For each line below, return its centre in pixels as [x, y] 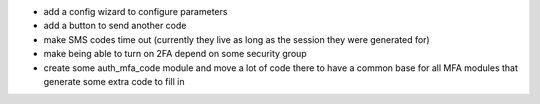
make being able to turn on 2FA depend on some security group [175, 54]
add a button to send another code [115, 26]
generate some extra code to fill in [114, 81]
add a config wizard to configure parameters [135, 11]
